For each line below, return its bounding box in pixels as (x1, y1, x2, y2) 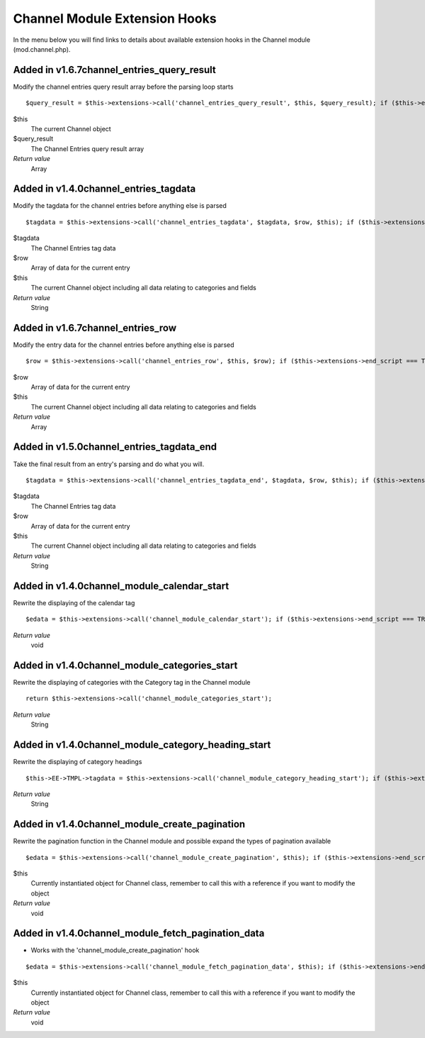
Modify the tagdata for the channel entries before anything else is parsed (13, 201, 227, 210)
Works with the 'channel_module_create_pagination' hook (30, 946, 200, 954)
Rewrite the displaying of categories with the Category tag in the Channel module (13, 678, 251, 687)
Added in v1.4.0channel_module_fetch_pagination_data (13, 927, 265, 939)
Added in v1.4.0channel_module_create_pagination (13, 818, 246, 830)
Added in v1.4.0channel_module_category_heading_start (13, 739, 271, 751)
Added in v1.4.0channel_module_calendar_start (13, 580, 229, 592)
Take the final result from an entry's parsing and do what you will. (13, 460, 205, 468)
